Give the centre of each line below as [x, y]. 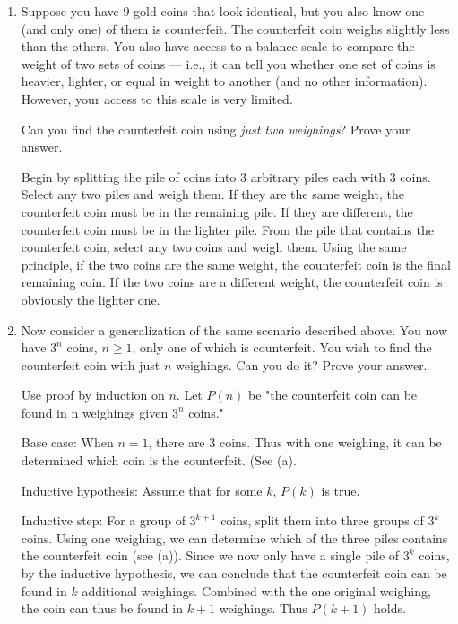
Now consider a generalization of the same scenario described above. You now [234, 329]
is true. [341, 490]
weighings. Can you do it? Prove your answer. [302, 364]
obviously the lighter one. [91, 299]
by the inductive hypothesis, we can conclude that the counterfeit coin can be [234, 573]
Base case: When [67, 442]
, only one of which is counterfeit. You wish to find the [282, 347]
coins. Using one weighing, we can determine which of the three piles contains [234, 537]
